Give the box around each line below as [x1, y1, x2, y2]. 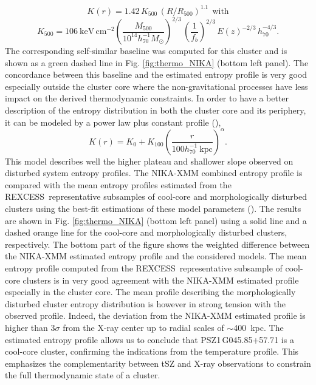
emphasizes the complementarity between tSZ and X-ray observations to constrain [5, 356, 311, 369]
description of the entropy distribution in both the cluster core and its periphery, [5, 103, 306, 116]
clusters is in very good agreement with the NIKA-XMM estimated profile [22, 273, 299, 286]
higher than [5, 321, 48, 333]
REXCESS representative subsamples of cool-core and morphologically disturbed [5, 190, 307, 203]
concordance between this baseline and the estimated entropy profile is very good [5, 68, 307, 81]
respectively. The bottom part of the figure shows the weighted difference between [5, 237, 310, 250]
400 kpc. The [233, 321, 284, 333]
